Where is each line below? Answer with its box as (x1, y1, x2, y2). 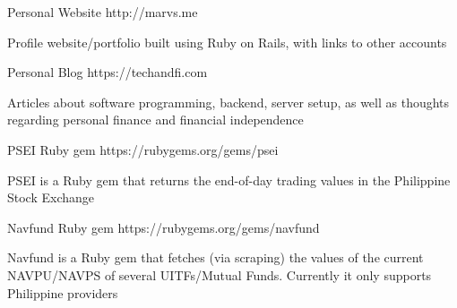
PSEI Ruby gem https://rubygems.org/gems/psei (7, 140, 279, 158)
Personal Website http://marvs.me (7, 3, 198, 21)
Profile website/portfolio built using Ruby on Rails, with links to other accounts (7, 32, 447, 51)
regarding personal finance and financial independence (7, 110, 304, 129)
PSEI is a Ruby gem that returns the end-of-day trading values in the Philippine (7, 170, 451, 189)
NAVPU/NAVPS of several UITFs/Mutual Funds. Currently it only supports (7, 265, 432, 284)
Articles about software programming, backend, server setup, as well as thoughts (7, 92, 450, 111)
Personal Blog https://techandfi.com (7, 63, 208, 81)
